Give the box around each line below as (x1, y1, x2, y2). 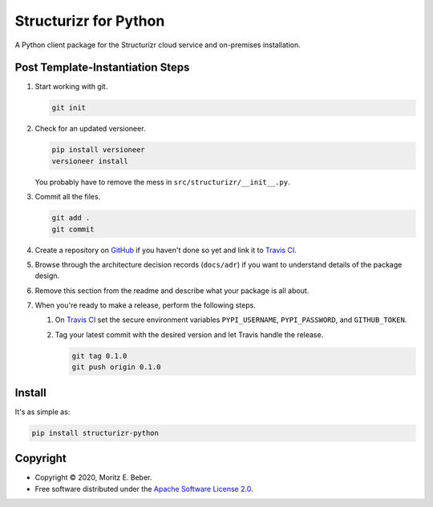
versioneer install (51, 156, 128, 166)
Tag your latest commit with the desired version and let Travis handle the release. (55, 329, 324, 340)
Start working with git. (34, 82, 108, 91)
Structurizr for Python (14, 12, 165, 30)
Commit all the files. (34, 192, 101, 202)
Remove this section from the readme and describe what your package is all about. (34, 285, 310, 296)
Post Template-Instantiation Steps (14, 61, 190, 74)
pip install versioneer (51, 145, 146, 155)
